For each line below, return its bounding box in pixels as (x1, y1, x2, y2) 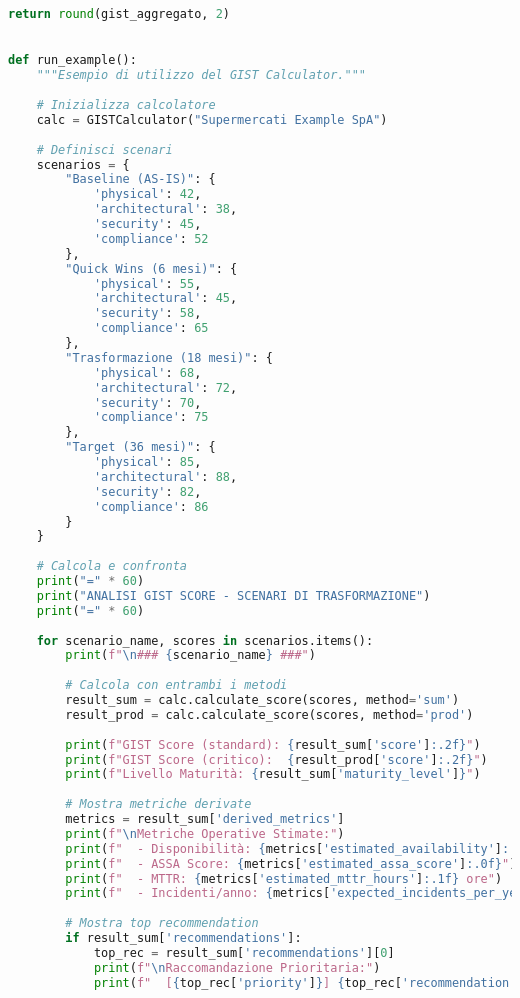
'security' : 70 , (93, 395, 202, 410)
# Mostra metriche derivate (65, 797, 252, 812)
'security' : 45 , (93, 217, 202, 232)
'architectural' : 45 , (93, 291, 238, 306)
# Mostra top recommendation (65, 916, 259, 931)
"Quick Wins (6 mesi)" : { (65, 261, 238, 276)
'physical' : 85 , (93, 455, 202, 470)
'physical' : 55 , (93, 276, 202, 291)
